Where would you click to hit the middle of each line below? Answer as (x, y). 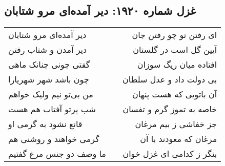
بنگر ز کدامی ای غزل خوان (170, 154)
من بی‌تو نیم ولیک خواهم (51, 94)
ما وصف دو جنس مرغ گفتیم (57, 154)
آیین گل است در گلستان (175, 50)
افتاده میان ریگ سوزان (177, 65)
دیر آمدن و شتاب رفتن (48, 50)
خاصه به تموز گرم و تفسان (170, 109)
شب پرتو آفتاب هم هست (52, 109)
